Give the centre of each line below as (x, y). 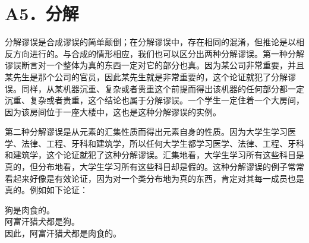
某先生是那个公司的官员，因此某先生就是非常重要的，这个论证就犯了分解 (146, 76)
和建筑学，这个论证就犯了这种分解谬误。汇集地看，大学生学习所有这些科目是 (154, 155)
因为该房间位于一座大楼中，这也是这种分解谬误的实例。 (113, 111)
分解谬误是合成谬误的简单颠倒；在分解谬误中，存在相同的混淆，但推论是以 (150, 42)
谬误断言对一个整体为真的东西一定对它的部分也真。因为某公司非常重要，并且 (154, 65)
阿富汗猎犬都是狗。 (42, 221)
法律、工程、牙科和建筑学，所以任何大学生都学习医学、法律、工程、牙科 (163, 143)
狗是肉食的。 (30, 209)
